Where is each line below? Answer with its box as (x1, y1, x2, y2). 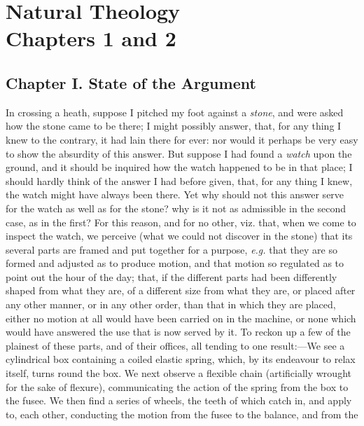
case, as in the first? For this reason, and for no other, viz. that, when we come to (6, 214, 356, 229)
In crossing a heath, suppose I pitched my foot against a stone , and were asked (6, 104, 344, 119)
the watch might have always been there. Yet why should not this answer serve (6, 187, 344, 202)
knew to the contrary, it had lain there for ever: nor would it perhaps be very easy (6, 132, 358, 146)
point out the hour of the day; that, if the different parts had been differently (6, 269, 337, 284)
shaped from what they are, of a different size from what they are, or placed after (6, 283, 356, 298)
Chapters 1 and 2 (6, 24, 176, 53)
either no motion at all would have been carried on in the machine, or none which (6, 310, 356, 325)
